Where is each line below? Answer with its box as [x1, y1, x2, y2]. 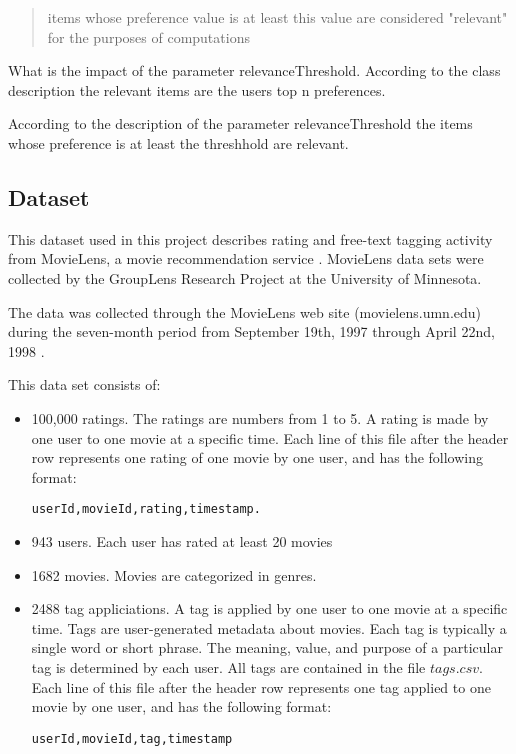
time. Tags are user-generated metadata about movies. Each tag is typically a [31, 617, 507, 638]
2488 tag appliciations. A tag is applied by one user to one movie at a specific [31, 598, 508, 619]
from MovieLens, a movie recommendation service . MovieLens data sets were [8, 248, 484, 269]
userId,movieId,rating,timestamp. [31, 502, 261, 517]
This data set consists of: [8, 374, 161, 395]
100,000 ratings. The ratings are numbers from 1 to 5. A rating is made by [31, 407, 489, 428]
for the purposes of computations [47, 26, 250, 47]
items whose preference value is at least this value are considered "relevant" [47, 7, 508, 27]
